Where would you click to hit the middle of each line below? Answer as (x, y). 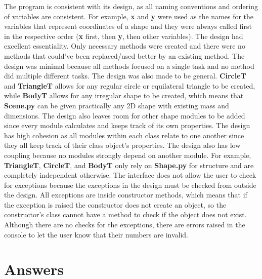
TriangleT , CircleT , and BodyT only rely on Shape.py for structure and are (129, 165)
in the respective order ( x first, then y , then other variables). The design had (124, 36)
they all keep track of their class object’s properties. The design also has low (122, 145)
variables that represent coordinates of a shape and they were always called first (128, 26)
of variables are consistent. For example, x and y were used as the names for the (129, 16)
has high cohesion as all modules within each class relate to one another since (124, 135)
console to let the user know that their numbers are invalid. (96, 234)
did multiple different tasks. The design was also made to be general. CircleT (125, 76)
